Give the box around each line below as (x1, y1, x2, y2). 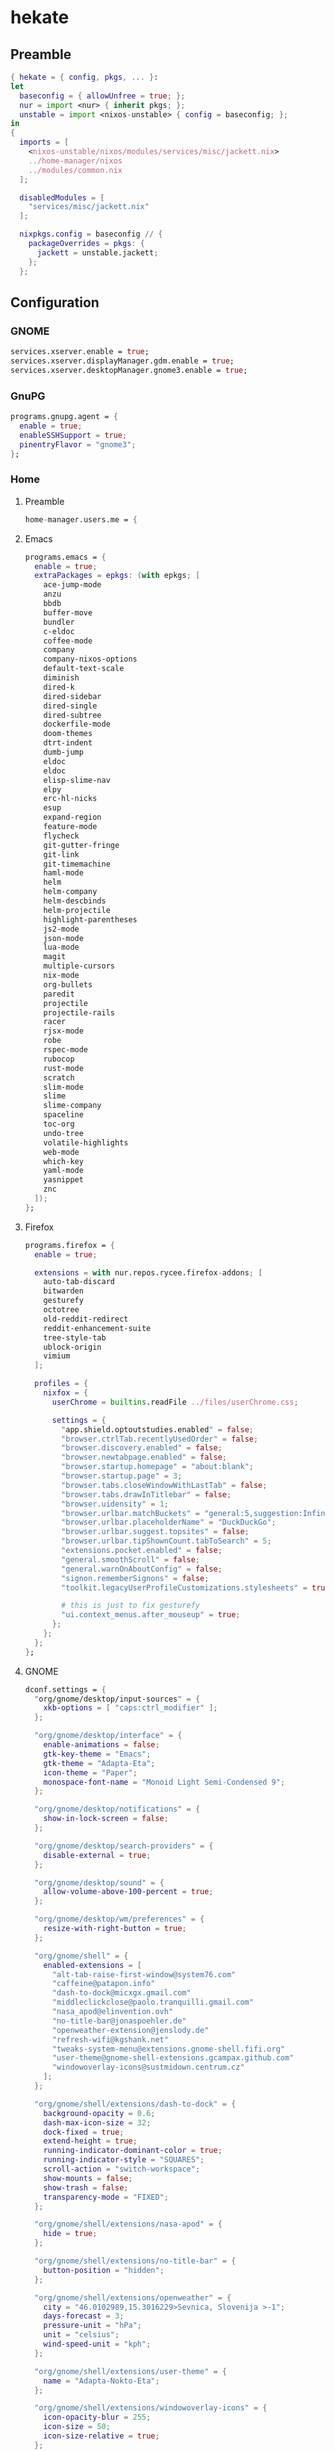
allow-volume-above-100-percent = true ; (43, 1887, 214, 1897)
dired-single (43, 701, 98, 711)
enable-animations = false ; (43, 1740, 160, 1750)
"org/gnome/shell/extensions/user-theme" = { (34, 2366, 228, 2376)
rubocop (43, 1054, 75, 1064)
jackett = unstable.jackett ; (36, 247, 159, 258)
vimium (43, 1351, 71, 1361)
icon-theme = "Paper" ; (43, 1767, 138, 1778)
